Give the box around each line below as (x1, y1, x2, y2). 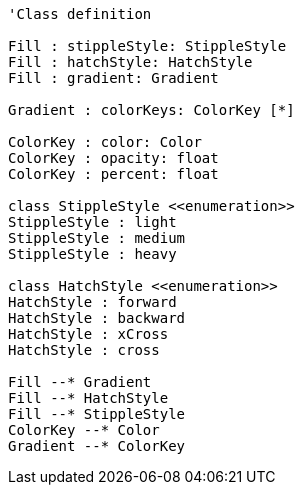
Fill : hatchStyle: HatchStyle (8, 54, 253, 70)
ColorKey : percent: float (8, 166, 219, 182)
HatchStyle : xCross (8, 326, 169, 342)
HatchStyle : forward (8, 294, 177, 310)
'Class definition (8, 6, 152, 22)
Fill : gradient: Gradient (8, 70, 219, 86)
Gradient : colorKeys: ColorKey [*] (8, 102, 295, 118)
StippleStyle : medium (8, 230, 186, 246)
